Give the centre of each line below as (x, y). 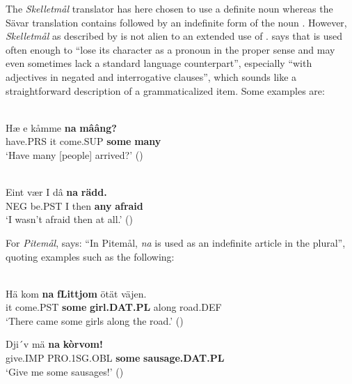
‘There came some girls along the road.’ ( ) (95, 320)
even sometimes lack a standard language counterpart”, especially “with (159, 63)
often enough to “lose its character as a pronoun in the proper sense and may (170, 49)
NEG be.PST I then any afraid (74, 205)
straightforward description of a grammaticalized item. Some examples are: (165, 90)
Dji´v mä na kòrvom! (54, 344)
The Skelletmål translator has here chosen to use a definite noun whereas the (169, 8)
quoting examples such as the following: (90, 256)
